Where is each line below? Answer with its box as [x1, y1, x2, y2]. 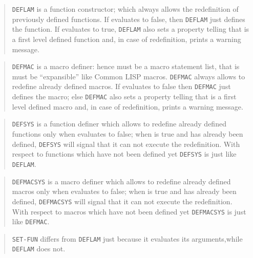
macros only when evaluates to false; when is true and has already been [12, 186, 237, 197]
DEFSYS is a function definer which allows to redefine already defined [12, 118, 226, 129]
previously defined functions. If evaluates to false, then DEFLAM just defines [12, 13, 245, 24]
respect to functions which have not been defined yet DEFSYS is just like [12, 148, 237, 159]
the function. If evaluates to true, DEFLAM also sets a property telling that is [12, 24, 249, 34]
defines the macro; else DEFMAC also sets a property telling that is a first [12, 91, 237, 102]
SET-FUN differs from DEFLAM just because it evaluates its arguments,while [12, 233, 243, 244]
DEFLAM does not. [12, 243, 66, 254]
